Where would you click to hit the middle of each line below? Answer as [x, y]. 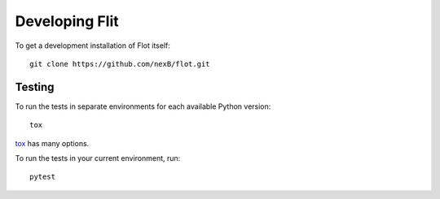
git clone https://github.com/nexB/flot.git [120, 64]
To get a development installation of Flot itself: [92, 45]
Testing [35, 87]
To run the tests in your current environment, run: [98, 158]
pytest [43, 177]
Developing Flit [67, 21]
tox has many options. [52, 143]
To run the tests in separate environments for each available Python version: [143, 106]
